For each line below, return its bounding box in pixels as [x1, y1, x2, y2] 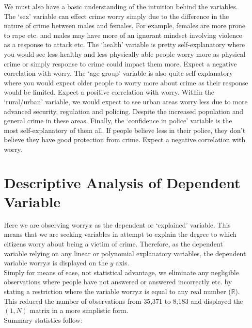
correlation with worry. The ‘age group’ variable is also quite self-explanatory [4, 68, 233, 78]
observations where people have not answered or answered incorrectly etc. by [4, 277, 232, 287]
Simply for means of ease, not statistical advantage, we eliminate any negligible [4, 267, 239, 277]
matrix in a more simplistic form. [30, 305, 128, 315]
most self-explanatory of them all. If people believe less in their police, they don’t [4, 125, 246, 135]
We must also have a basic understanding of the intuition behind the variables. [4, 1, 238, 11]
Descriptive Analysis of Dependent [4, 172, 241, 192]
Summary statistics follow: [4, 314, 82, 325]
